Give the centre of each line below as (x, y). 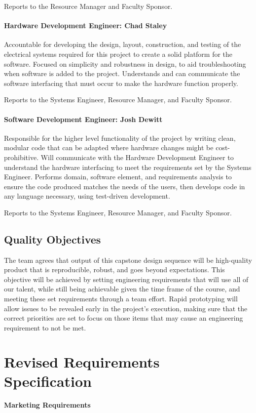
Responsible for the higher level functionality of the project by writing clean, (120, 138)
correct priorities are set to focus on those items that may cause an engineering (124, 318)
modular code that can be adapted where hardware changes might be (109, 147)
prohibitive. (21, 157)
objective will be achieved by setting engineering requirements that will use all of (126, 279)
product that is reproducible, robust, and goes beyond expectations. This (114, 269)
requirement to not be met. (45, 327)
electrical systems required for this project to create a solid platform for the (118, 54)
